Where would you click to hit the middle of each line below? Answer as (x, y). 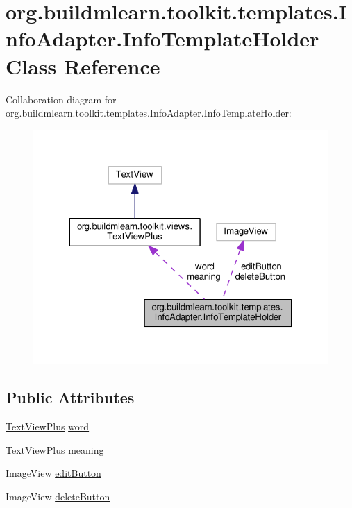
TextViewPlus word (48, 426)
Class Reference (83, 66)
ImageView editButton (53, 473)
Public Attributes (70, 397)
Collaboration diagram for (61, 99)
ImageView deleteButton (58, 496)
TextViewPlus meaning (55, 449)
